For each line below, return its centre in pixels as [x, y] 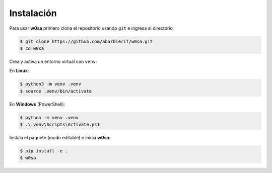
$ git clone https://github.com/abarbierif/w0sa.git [86, 41]
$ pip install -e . [44, 151]
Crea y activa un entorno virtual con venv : [53, 61]
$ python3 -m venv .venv [51, 84]
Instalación [33, 13]
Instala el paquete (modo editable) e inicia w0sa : [60, 138]
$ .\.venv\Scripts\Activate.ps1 [60, 125]
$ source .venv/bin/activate [56, 91]
